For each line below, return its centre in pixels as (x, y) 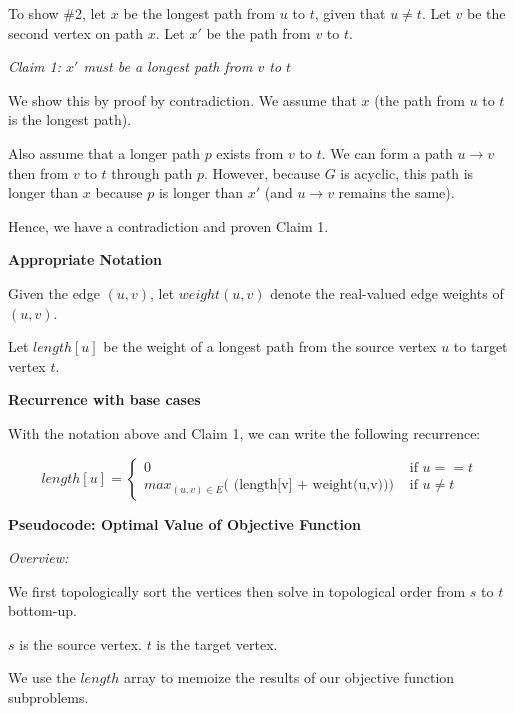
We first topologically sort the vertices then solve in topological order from (237, 590)
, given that (350, 13)
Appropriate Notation (85, 259)
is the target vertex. (217, 643)
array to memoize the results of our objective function (289, 677)
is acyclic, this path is (407, 172)
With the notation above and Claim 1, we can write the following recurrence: (244, 432)
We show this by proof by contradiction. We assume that (182, 99)
